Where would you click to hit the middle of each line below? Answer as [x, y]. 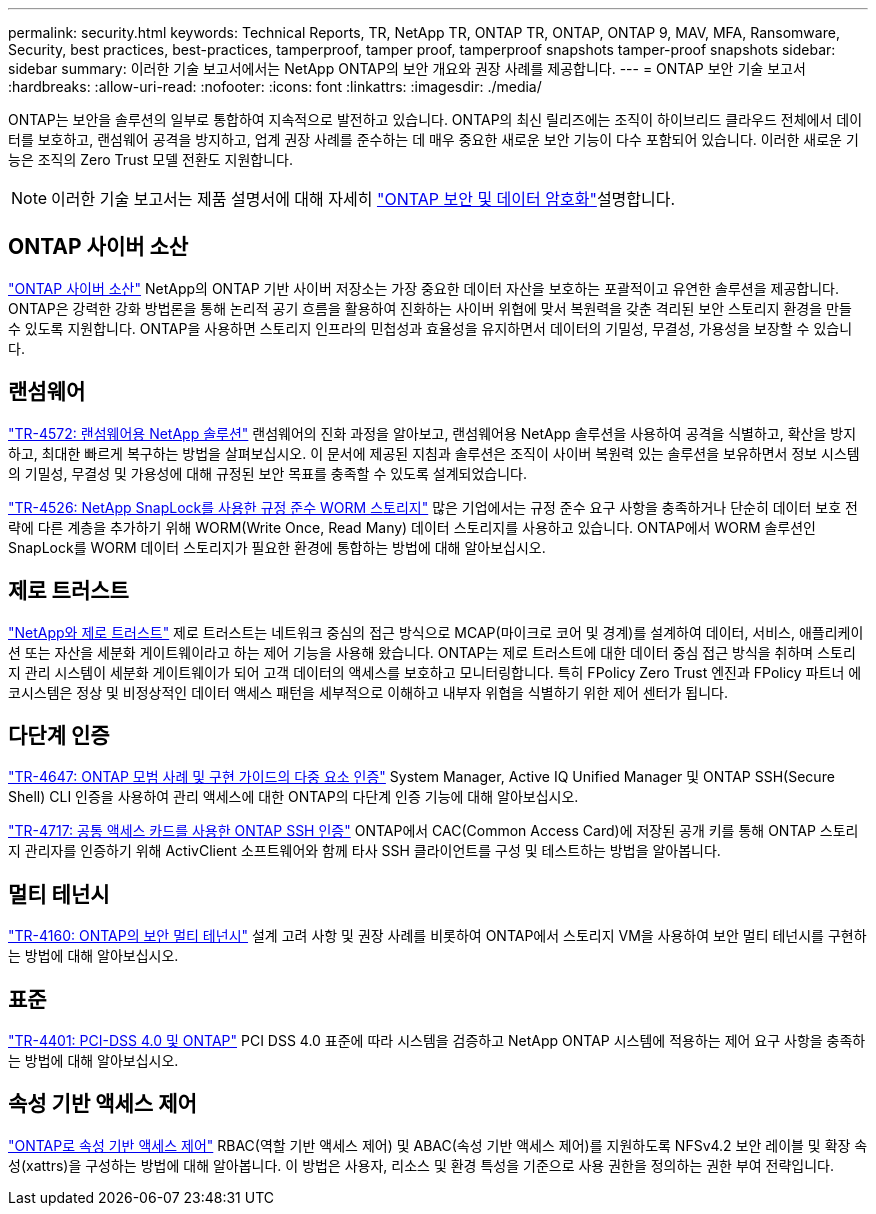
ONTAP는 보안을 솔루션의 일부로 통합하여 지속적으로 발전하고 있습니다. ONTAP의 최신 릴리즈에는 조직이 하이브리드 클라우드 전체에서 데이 [435, 119]
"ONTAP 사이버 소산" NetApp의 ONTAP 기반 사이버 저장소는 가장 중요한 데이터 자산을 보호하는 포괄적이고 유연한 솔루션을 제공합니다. [423, 288]
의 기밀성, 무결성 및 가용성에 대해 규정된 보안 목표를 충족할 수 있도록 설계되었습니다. [267, 473]
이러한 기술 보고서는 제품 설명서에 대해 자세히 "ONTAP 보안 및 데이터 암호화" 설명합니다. [363, 199]
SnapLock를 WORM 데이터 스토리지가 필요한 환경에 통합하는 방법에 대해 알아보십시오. [277, 547]
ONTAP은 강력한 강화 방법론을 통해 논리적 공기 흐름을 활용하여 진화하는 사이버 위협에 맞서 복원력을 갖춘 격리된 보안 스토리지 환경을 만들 [430, 308]
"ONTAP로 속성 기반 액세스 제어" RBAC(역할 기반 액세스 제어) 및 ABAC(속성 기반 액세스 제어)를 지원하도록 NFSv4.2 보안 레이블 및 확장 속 [438, 1145]
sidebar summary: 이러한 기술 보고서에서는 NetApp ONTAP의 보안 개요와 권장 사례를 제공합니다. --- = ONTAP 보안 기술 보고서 [407, 68]
